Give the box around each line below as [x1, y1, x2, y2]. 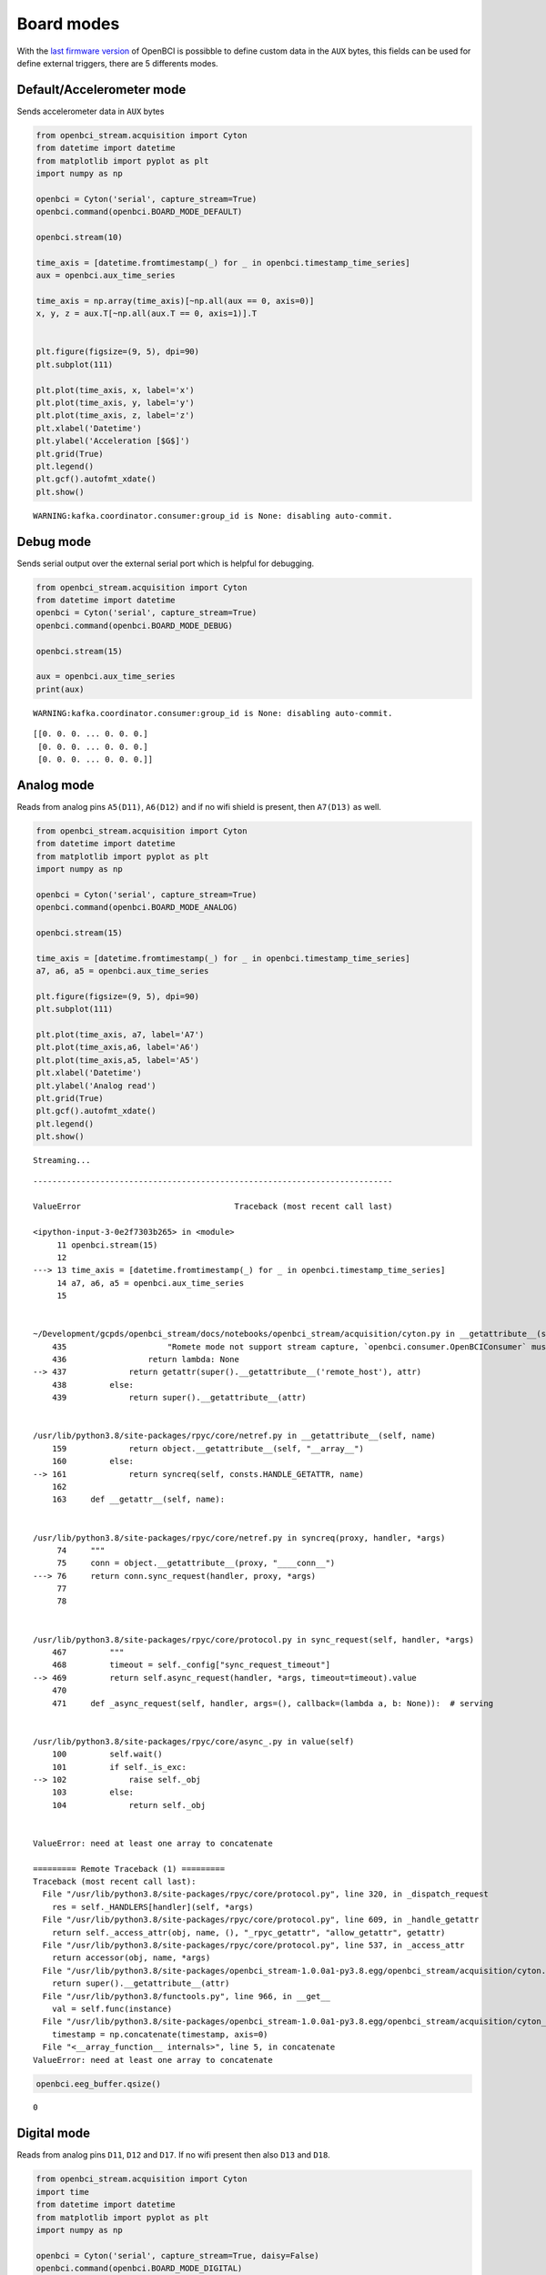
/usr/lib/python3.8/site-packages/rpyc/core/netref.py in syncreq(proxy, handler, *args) [33, 1532, 446, 1542]
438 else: [51, 1380, 135, 1390]
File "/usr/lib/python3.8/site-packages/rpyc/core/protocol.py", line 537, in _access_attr [42, 1940, 465, 1950]
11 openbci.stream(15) [56, 1239, 158, 1250]
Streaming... [33, 1156, 91, 1166]
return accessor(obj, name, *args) [51, 1953, 211, 1963]
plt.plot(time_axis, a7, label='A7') [35, 1029, 205, 1040]
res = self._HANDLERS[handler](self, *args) [51, 1902, 254, 1912]
